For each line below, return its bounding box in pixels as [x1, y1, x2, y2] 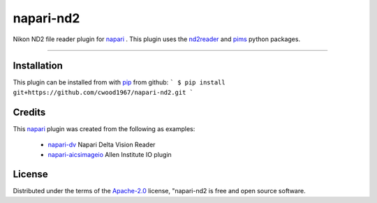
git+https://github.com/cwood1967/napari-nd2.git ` [13, 88, 194, 96]
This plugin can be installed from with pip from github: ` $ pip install [13, 78, 226, 87]
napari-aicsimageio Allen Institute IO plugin [47, 150, 172, 158]
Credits [13, 106, 46, 118]
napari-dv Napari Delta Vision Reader [47, 140, 156, 149]
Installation [13, 60, 63, 72]
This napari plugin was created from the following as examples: [13, 124, 195, 133]
